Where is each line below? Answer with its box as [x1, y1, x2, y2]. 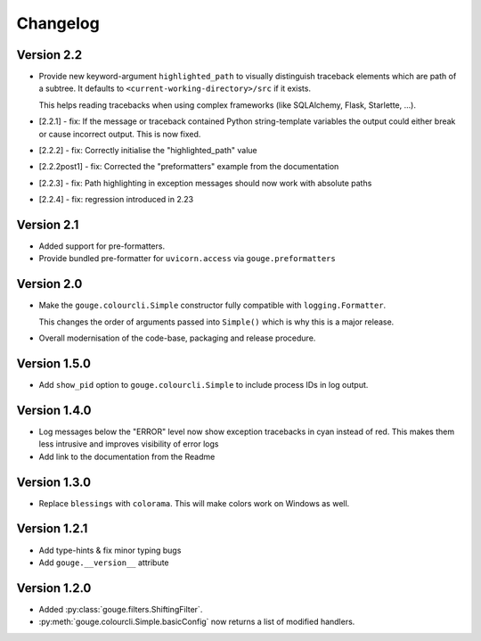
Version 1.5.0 [16, 356, 91, 371]
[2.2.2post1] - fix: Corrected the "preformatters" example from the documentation [38, 161, 339, 172]
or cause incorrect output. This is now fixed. [38, 128, 201, 139]
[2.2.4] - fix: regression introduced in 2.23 [38, 194, 194, 205]
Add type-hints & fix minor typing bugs [38, 545, 182, 555]
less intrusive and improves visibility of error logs [38, 439, 219, 449]
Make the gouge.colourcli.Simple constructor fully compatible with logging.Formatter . [38, 300, 387, 311]
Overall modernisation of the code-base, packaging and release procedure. [38, 333, 316, 343]
